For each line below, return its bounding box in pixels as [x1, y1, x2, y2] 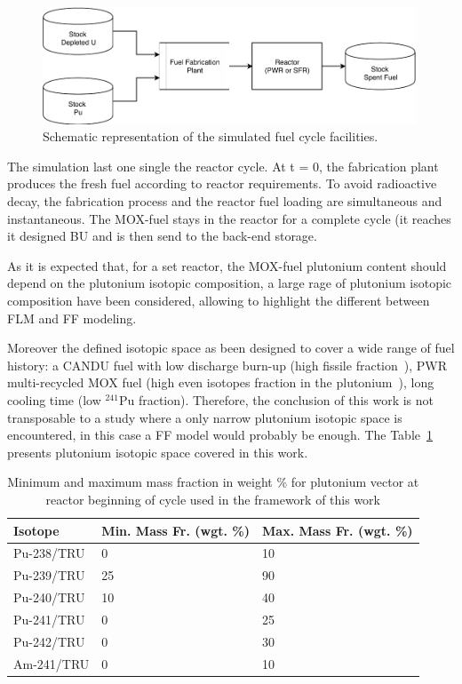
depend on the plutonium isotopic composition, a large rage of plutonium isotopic [7, 274, 452, 292]
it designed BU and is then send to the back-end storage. [7, 227, 317, 245]
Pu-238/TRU [13, 544, 85, 562]
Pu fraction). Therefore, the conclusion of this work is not [118, 390, 434, 409]
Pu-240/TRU [13, 588, 85, 607]
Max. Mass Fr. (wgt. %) [262, 521, 413, 539]
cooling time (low [7, 390, 101, 409]
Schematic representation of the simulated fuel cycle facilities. [43, 127, 378, 146]
